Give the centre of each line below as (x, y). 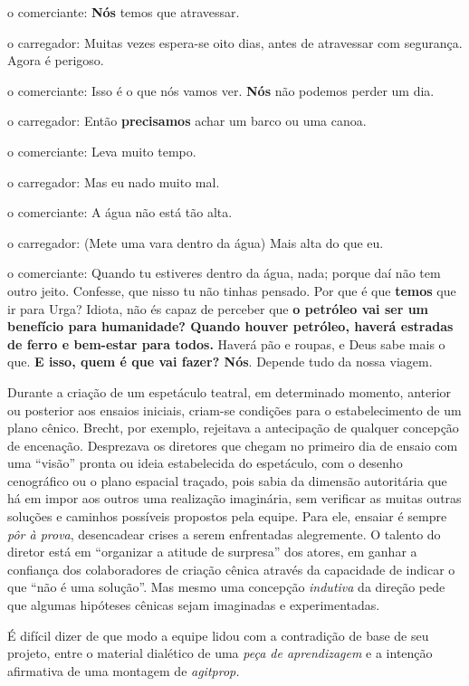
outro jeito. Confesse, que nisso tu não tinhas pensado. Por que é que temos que (232, 290)
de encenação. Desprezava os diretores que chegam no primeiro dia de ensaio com (233, 445)
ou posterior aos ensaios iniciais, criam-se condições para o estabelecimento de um (234, 410)
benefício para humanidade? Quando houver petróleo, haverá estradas (230, 326)
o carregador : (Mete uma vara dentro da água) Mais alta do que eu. (196, 242)
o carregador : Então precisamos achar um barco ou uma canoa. (187, 121)
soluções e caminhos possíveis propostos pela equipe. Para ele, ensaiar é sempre (227, 516)
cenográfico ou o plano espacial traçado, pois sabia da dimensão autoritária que (227, 480)
